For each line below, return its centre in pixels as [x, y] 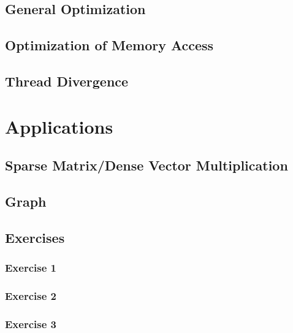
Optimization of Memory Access [109, 45]
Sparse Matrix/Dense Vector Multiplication [146, 165]
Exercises [35, 237]
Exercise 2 [31, 295]
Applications [59, 126]
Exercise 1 [31, 267]
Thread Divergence [67, 81]
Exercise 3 [31, 323]
